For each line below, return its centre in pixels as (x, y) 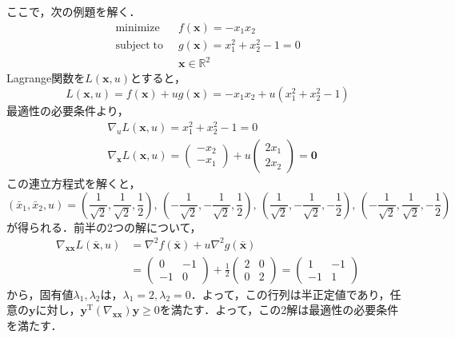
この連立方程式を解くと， (74, 183)
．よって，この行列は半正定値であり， (290, 294)
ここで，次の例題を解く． (74, 11)
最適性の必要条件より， (68, 111)
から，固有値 (40, 294)
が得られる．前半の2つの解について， (104, 227)
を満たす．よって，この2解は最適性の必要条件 (279, 310)
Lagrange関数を (46, 78)
